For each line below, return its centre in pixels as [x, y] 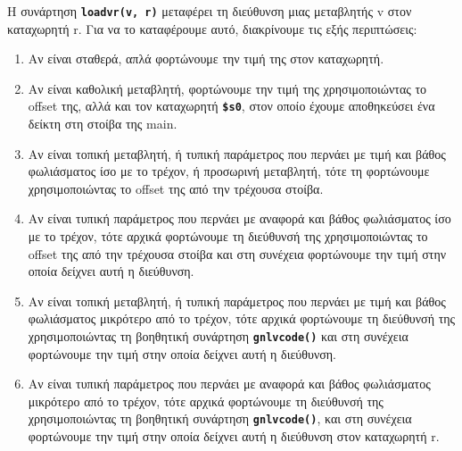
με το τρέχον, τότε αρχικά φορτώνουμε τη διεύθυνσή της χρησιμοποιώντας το [228, 236]
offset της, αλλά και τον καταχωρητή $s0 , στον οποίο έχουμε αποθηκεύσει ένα [231, 106]
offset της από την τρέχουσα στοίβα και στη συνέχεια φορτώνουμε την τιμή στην [237, 253]
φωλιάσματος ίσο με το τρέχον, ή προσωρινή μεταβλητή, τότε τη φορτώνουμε [229, 171]
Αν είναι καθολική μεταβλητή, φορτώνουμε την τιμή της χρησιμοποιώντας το [227, 88]
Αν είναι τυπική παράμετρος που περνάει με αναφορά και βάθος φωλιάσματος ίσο [239, 218]
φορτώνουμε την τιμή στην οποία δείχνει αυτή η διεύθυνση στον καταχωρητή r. [234, 436]
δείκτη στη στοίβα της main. [103, 124]
